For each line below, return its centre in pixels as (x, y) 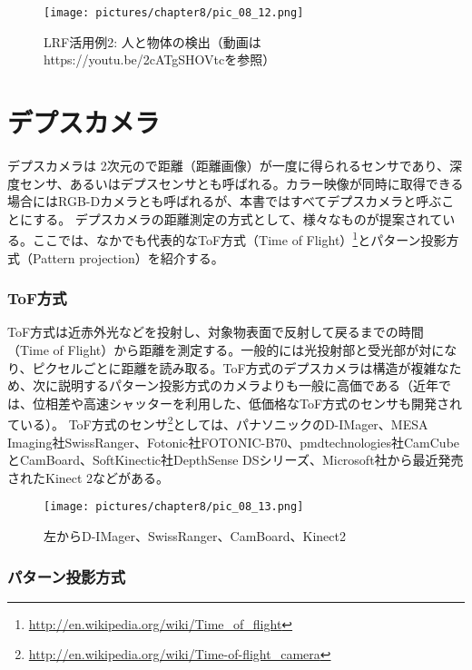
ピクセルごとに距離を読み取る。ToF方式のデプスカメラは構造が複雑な (241, 367)
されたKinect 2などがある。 (88, 477)
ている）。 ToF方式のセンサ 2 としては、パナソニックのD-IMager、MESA (218, 423)
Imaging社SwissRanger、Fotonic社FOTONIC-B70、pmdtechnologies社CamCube (234, 442)
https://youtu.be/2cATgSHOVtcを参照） (160, 59)
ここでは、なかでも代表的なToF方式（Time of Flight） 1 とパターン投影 (239, 238)
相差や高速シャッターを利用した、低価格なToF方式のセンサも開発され (254, 403)
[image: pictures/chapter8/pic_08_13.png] (174, 507)
